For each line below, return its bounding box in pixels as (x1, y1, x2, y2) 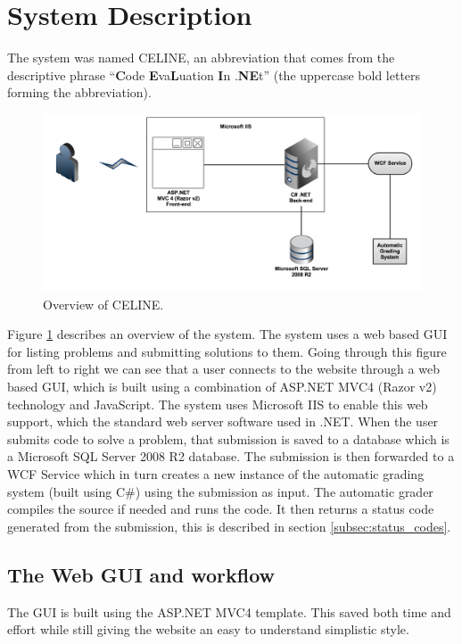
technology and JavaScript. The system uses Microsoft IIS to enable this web (7, 394, 428, 413)
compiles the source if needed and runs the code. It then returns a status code (7, 500, 434, 518)
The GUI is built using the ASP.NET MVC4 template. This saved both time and (7, 602, 451, 621)
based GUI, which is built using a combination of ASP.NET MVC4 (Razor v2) (7, 377, 437, 396)
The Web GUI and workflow (7, 560, 276, 588)
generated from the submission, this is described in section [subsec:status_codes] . (7, 516, 451, 535)
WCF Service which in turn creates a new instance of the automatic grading (7, 465, 425, 483)
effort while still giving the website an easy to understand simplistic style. (7, 620, 409, 639)
